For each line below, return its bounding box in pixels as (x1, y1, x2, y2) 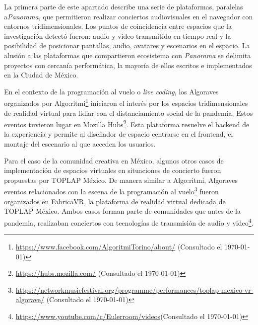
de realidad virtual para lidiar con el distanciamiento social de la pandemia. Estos (4, 107, 253, 118)
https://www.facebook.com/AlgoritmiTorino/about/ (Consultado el (15, 242, 222, 252)
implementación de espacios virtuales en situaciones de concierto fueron (4, 165, 221, 175)
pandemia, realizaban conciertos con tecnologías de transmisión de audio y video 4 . (4, 216, 254, 228)
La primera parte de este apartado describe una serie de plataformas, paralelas (4, 1, 243, 11)
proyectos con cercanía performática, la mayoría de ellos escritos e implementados (4, 60, 252, 70)
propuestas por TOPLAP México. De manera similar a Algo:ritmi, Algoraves (4, 174, 238, 185)
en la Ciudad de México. (4, 70, 78, 80)
